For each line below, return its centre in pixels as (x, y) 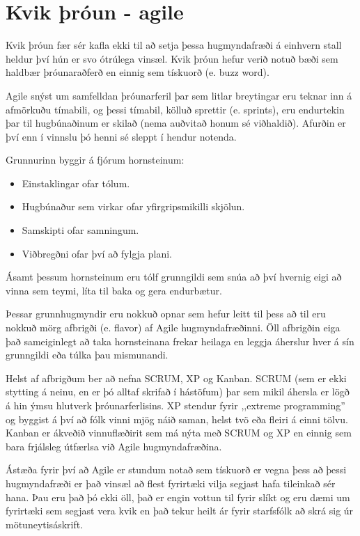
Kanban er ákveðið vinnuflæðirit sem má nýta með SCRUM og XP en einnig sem (179, 433)
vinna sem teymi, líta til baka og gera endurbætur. (114, 290)
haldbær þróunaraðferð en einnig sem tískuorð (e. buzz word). (138, 72)
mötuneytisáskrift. (45, 524)
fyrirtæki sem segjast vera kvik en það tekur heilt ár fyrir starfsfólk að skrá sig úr (180, 511)
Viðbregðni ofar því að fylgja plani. (97, 253)
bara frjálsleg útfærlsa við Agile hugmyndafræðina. (114, 446)
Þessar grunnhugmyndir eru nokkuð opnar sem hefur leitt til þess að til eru (166, 314)
